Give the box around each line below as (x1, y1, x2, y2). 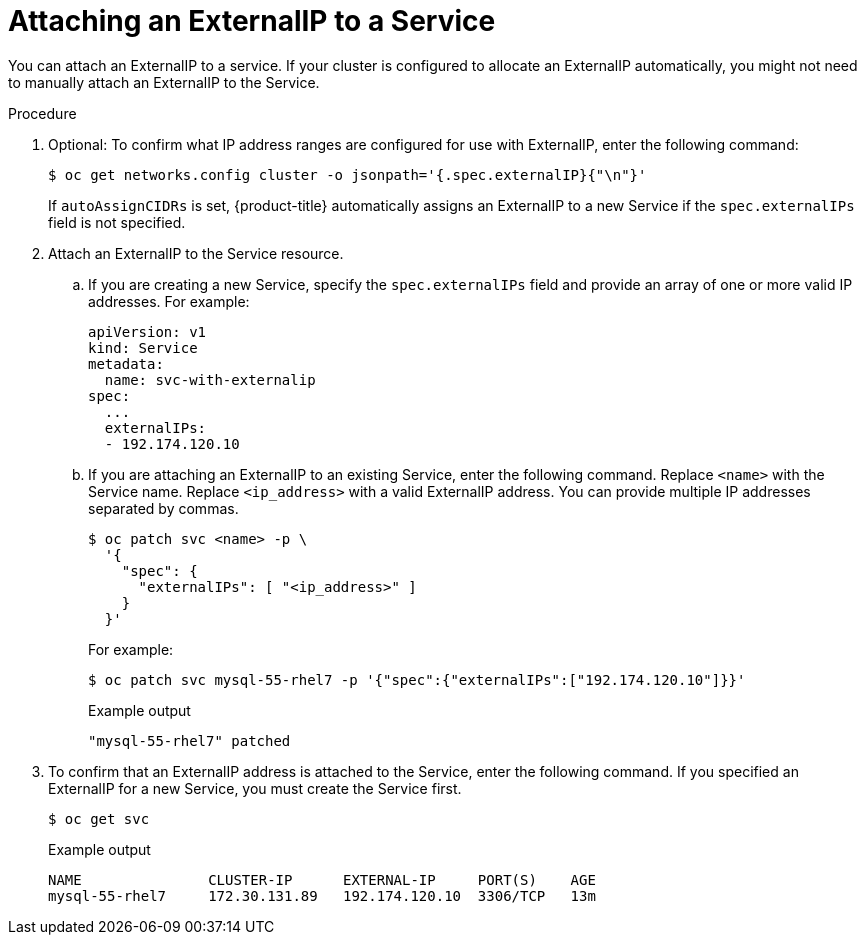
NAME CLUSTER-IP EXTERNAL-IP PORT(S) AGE (48, 871, 596, 888)
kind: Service (88, 339, 198, 356)
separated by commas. (88, 499, 239, 517)
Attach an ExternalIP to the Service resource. (48, 244, 344, 262)
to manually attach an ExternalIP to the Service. (8, 73, 320, 91)
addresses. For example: (88, 292, 250, 310)
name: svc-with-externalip (104, 371, 316, 388)
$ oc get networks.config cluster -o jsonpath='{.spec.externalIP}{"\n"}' (48, 166, 647, 183)
